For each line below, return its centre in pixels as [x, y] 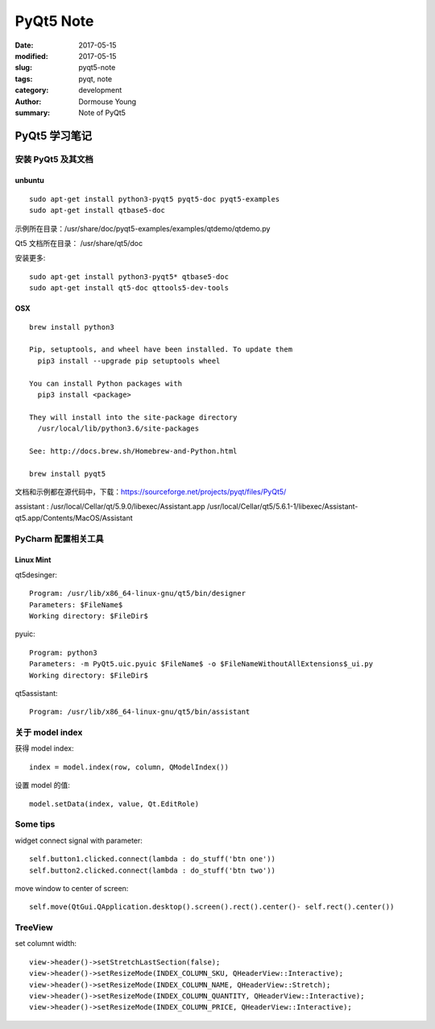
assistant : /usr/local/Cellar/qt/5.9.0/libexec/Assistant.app [110, 506]
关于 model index [49, 732]
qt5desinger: [36, 575]
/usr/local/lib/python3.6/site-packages [118, 429]
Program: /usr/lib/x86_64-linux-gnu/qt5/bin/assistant [140, 712]
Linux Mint [33, 560]
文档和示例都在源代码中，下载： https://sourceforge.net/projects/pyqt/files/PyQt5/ [151, 492]
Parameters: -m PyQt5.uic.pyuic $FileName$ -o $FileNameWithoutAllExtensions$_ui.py [201, 664]
